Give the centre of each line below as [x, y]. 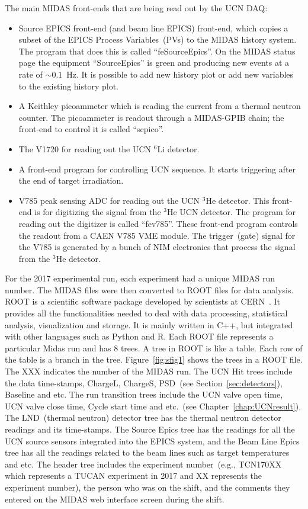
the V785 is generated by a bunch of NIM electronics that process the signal [157, 247]
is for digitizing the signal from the [98, 212]
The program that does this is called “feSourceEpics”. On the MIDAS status [157, 51]
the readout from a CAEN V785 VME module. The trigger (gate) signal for [157, 235]
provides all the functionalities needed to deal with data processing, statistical [146, 313]
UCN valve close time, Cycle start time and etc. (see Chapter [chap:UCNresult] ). [153, 406]
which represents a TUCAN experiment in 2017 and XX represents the [134, 476]
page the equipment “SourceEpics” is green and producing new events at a [154, 63]
